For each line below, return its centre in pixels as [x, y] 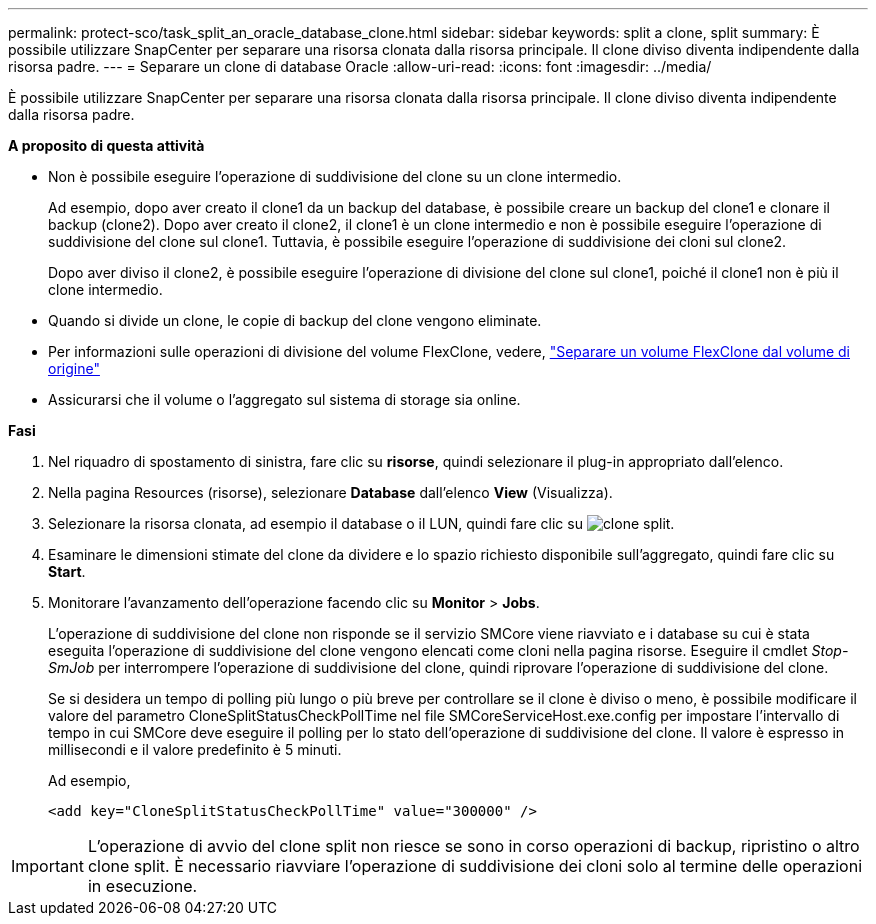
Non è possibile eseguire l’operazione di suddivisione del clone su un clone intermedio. [335, 176]
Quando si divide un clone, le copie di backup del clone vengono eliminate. [295, 320]
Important [47, 866]
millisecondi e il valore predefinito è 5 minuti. [195, 749]
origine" [74, 368]
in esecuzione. [142, 886]
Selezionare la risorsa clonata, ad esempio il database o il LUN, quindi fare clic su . [361, 523]
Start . [67, 571]
